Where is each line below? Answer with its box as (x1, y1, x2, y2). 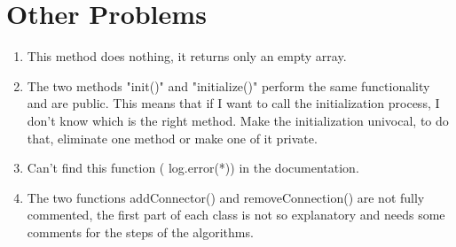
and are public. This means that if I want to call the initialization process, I (27, 94, 440, 112)
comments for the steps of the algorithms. (27, 222, 254, 241)
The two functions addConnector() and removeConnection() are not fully (27, 188, 425, 206)
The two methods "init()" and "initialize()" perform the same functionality (27, 76, 430, 95)
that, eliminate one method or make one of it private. (27, 128, 318, 147)
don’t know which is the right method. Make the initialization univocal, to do (27, 111, 449, 129)
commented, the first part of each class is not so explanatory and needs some (27, 205, 445, 224)
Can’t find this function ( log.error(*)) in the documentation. (27, 158, 359, 177)
